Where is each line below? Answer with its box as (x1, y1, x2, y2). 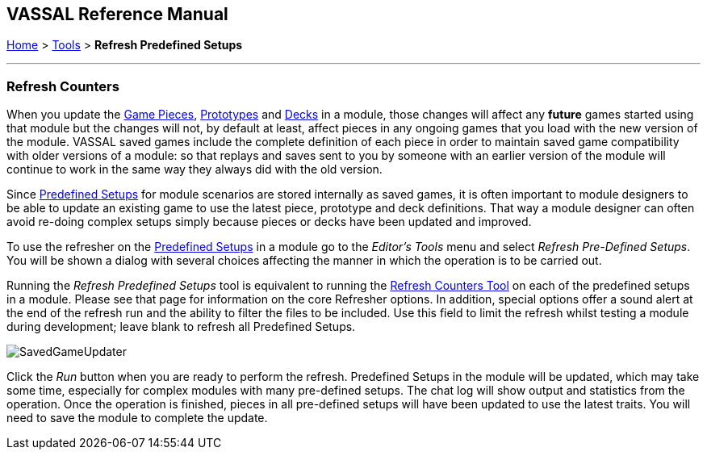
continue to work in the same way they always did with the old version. (6, 162, 383, 177)
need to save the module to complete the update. (6, 411, 268, 425)
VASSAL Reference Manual (6, 4, 228, 24)
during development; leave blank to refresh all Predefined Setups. (6, 320, 356, 334)
